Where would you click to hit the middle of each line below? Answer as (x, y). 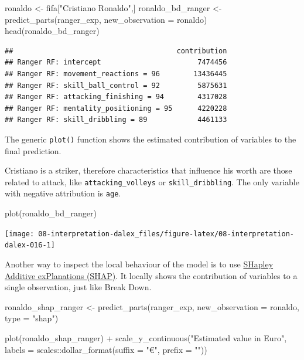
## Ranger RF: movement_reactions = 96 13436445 (116, 74)
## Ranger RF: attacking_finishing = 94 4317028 (116, 97)
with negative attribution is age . (63, 193)
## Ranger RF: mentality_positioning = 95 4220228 (116, 108)
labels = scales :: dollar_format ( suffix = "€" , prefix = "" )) (106, 349)
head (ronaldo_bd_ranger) (52, 31)
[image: (20, 234)
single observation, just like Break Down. (78, 287)
